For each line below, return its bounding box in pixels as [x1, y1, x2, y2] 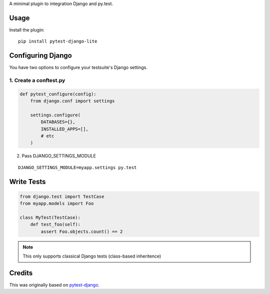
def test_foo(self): [30, 221, 81, 227]
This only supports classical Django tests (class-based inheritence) [22, 253, 161, 259]
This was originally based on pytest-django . [9, 282, 100, 288]
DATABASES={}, [40, 119, 75, 125]
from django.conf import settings [30, 98, 115, 104]
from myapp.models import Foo [19, 200, 94, 206]
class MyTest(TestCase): [19, 215, 81, 220]
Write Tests [9, 177, 46, 186]
